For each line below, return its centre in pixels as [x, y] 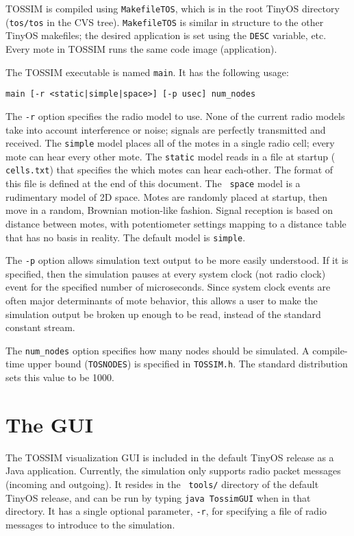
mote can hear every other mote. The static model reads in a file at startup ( [170, 156]
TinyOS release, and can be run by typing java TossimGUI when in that [158, 497]
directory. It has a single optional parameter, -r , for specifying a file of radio [166, 511]
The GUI [50, 424]
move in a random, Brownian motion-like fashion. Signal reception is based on [169, 210]
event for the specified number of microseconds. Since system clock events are [168, 287]
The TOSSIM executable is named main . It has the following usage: [147, 72]
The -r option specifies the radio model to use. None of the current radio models [175, 115]
